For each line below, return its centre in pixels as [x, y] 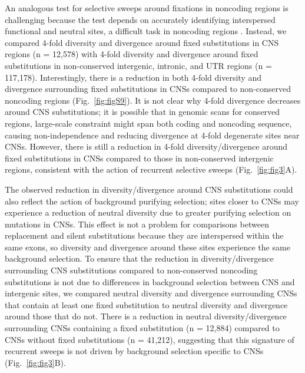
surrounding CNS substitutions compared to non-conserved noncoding [131, 270]
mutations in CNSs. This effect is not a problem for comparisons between [137, 224]
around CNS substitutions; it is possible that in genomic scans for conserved [142, 112]
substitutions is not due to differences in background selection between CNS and [150, 281]
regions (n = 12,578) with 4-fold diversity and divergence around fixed [132, 54]
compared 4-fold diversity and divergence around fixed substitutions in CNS [142, 42]
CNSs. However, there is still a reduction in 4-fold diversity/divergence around [146, 146]
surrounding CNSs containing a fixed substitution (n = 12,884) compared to [142, 328]
